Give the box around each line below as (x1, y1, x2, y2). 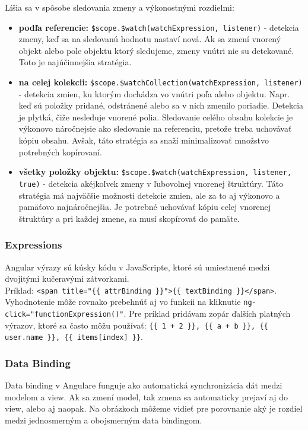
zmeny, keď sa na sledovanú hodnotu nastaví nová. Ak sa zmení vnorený (18, 33, 281, 45)
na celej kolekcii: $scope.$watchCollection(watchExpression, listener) (18, 76, 303, 88)
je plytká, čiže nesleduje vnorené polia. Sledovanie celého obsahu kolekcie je (18, 110, 293, 123)
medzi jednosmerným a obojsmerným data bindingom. (5, 414, 202, 426)
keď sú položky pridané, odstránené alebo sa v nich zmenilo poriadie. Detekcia (18, 99, 304, 112)
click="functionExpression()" (5, 310, 124, 319)
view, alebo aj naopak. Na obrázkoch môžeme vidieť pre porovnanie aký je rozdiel (5, 402, 303, 415)
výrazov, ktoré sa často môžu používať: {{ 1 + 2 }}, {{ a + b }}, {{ (5, 318, 268, 331)
